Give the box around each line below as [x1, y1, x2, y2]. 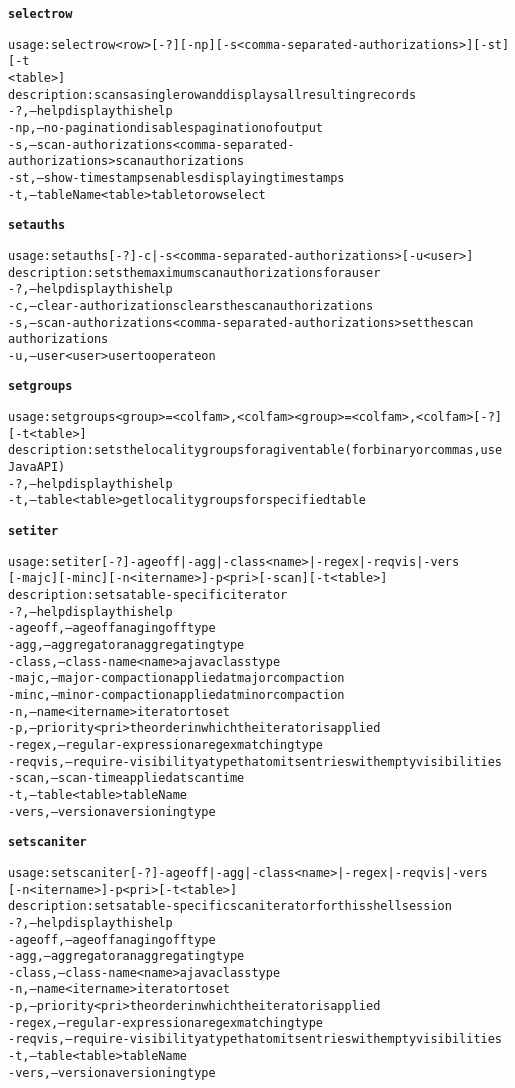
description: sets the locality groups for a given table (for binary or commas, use [8, 443, 503, 458]
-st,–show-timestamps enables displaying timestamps [8, 170, 345, 185]
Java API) [8, 460, 66, 475]
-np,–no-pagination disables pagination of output [8, 120, 324, 135]
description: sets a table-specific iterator [8, 588, 288, 603]
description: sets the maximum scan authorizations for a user [8, 265, 381, 280]
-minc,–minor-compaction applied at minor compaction [8, 687, 345, 702]
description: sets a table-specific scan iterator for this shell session [8, 899, 452, 914]
